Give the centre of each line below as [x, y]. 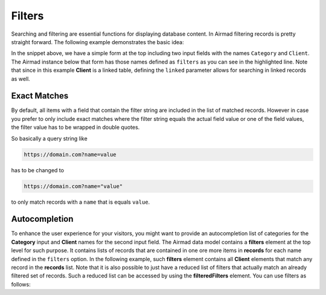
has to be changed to [38, 170]
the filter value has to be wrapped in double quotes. [75, 128]
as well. [21, 79]
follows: [21, 284]
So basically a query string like [49, 138]
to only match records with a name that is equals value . [81, 202]
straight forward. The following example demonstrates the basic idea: [97, 42]
